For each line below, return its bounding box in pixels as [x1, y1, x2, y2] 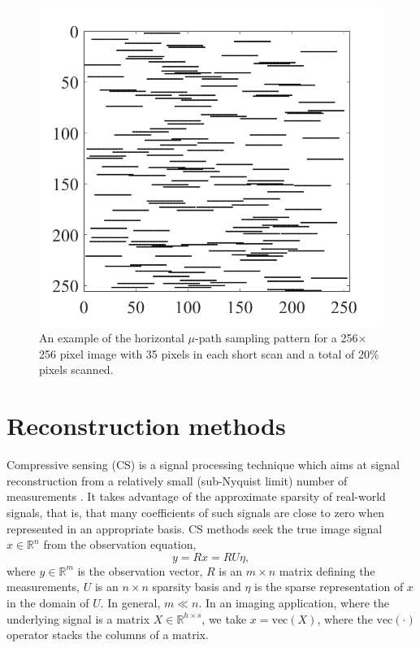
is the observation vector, [77, 562, 203, 579]
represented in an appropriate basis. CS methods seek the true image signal [6, 520, 383, 537]
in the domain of [6, 594, 89, 611]
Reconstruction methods [6, 409, 286, 442]
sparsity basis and [152, 578, 241, 595]
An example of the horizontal [39, 329, 184, 346]
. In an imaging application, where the [198, 594, 389, 611]
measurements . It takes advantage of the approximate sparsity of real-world [6, 488, 386, 505]
